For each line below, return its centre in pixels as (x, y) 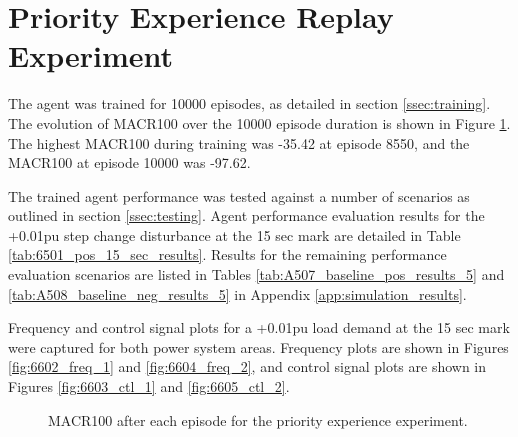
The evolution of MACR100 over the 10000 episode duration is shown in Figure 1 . (259, 122)
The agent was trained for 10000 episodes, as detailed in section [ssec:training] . (249, 103)
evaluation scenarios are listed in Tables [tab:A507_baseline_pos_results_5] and (256, 274)
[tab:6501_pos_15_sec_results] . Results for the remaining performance (227, 254)
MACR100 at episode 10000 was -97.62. (129, 162)
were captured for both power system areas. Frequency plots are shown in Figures (258, 346)
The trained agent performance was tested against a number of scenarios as (239, 195)
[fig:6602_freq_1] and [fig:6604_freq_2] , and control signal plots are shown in (247, 366)
